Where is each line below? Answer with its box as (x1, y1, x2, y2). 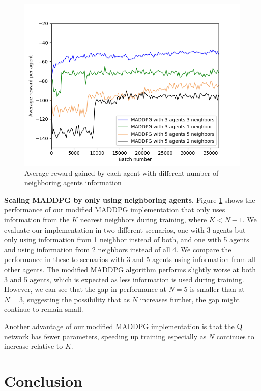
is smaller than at (190, 284, 245, 295)
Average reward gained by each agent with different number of (24, 167, 219, 178)
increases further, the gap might (140, 294, 240, 304)
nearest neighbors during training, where (80, 214, 207, 224)
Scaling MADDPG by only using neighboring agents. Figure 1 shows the (4, 194, 255, 205)
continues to (216, 331, 254, 341)
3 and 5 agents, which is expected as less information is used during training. (4, 274, 244, 284)
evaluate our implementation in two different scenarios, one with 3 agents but (4, 224, 246, 235)
